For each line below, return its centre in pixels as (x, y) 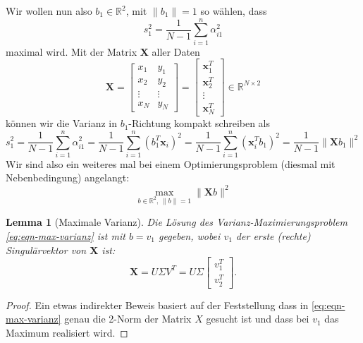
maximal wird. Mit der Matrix (72, 51)
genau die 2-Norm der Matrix (128, 319)
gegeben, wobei (190, 235)
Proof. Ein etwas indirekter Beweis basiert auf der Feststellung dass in (157, 305)
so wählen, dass (234, 11)
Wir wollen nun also (49, 11)
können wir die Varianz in (61, 123)
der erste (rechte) (273, 235)
